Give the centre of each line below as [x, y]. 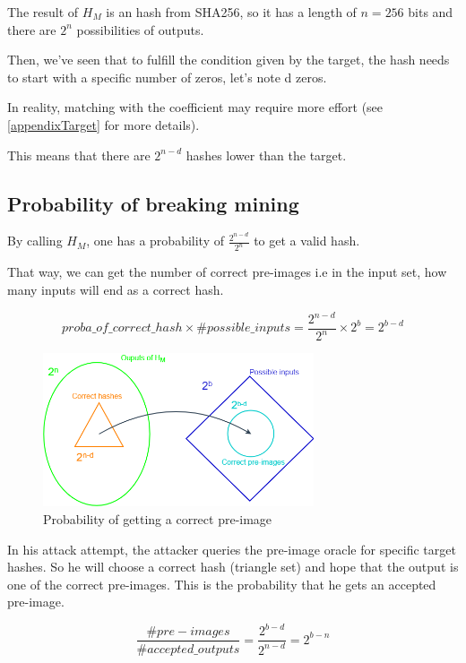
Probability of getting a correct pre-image [158, 519]
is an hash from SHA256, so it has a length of [231, 12]
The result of [43, 12]
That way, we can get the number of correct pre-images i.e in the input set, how [227, 272]
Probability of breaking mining [153, 203]
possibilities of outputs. [140, 29]
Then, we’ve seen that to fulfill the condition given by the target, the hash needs [229, 60]
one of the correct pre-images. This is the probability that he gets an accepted [222, 584]
